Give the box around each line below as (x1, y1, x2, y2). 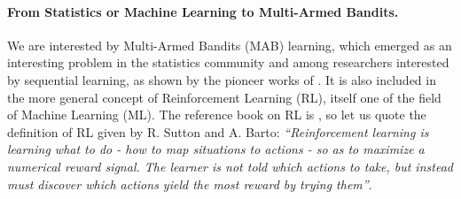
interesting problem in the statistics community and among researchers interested (7, 53, 449, 72)
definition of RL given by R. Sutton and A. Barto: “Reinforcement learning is (7, 122, 429, 141)
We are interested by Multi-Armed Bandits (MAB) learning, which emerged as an (7, 35, 452, 54)
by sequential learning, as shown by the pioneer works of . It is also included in (7, 70, 436, 88)
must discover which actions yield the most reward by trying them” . (7, 174, 372, 193)
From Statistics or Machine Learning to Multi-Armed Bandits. (7, 2, 399, 20)
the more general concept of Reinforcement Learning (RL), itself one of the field (7, 88, 441, 106)
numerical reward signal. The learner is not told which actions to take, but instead (7, 157, 453, 175)
